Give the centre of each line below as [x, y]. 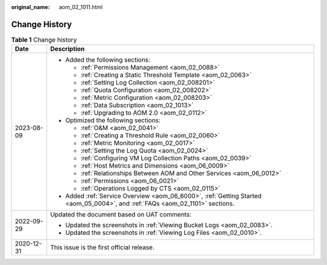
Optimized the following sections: [113, 120]
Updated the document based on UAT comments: [121, 215]
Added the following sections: [108, 60]
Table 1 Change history [44, 40]
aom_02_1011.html [81, 7]
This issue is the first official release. [102, 247]
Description [67, 49]
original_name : [31, 7]
